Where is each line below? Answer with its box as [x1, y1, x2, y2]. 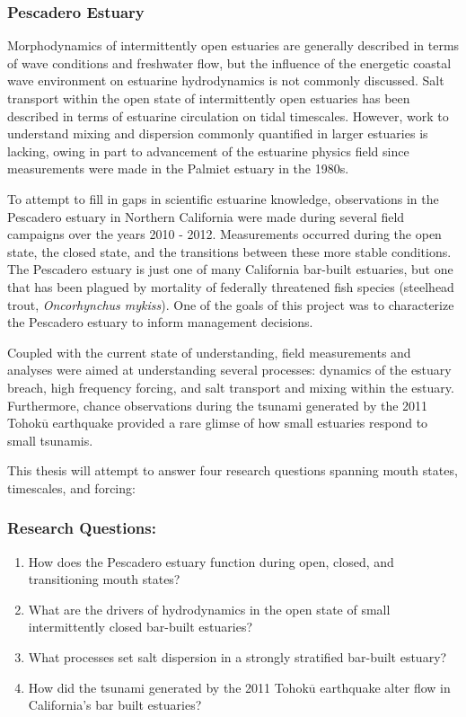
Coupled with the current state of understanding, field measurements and [7, 342, 411, 361]
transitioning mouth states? [28, 570, 180, 589]
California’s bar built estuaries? [28, 695, 202, 714]
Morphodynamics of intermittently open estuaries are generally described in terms [7, 36, 460, 55]
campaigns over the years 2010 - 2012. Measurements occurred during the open [7, 225, 442, 243]
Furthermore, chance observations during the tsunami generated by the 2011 [7, 395, 428, 414]
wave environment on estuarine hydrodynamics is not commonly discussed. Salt [7, 71, 444, 90]
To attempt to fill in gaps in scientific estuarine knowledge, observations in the [7, 189, 439, 208]
